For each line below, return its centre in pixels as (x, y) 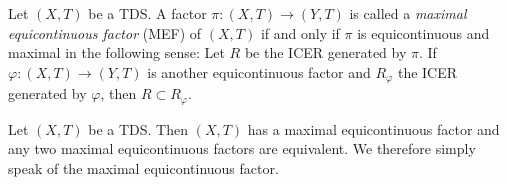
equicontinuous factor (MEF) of (105, 32)
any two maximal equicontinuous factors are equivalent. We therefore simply (242, 148)
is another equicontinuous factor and (259, 71)
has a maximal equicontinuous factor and (373, 128)
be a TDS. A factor (147, 13)
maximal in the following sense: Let (116, 52)
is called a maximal (408, 13)
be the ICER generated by (325, 52)
